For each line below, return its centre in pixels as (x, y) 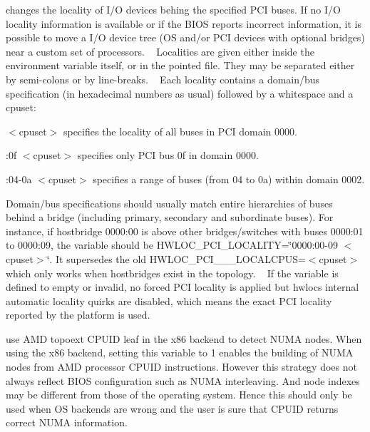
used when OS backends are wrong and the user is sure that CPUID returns (172, 408)
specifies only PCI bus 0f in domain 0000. (168, 155)
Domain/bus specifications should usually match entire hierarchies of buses (169, 203)
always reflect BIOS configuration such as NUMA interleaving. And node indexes (183, 380)
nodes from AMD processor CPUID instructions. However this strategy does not (181, 367)
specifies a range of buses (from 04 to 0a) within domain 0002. (229, 179)
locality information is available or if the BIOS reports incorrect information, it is (184, 23)
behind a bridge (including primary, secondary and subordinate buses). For (170, 217)
